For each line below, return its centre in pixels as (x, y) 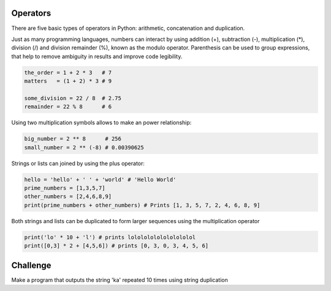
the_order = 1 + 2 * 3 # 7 (68, 72)
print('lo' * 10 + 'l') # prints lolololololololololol (110, 237)
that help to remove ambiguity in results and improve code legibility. (97, 56)
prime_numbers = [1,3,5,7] (65, 188)
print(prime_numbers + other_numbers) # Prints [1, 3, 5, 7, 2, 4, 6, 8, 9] (142, 205)
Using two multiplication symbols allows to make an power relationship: (101, 123)
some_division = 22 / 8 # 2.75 (73, 98)
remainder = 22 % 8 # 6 (68, 107)
